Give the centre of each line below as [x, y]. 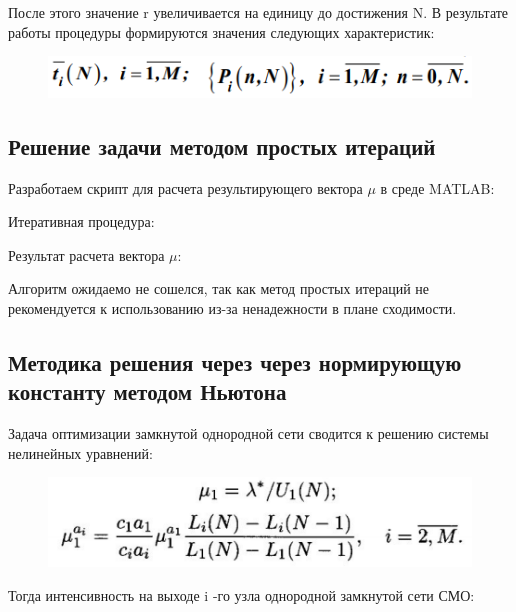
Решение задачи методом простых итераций [222, 145]
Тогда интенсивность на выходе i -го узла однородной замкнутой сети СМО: [241, 594]
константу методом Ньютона [147, 391]
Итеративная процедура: [81, 221]
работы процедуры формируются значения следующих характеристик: [221, 31]
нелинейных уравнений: [80, 452]
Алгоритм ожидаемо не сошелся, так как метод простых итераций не [219, 288]
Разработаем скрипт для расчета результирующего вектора [185, 187]
